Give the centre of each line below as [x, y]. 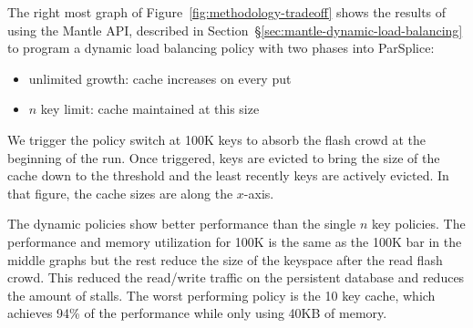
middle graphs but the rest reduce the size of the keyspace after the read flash [225, 259]
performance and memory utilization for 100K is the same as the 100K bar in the [235, 241]
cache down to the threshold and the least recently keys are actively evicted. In [228, 175]
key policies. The [418, 224]
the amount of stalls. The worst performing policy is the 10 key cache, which [221, 295]
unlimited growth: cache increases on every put [160, 78]
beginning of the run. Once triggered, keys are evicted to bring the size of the [224, 157]
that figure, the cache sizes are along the [120, 193]
